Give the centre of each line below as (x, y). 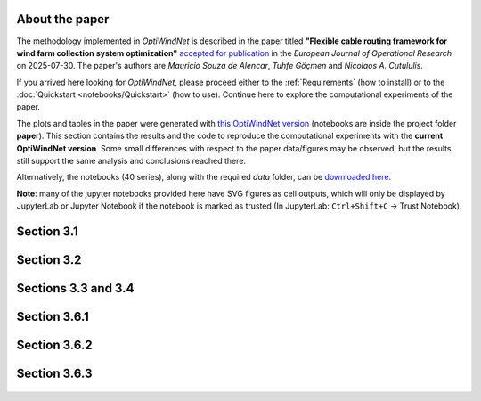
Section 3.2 (49, 260)
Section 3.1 (48, 232)
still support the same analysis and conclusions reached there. (131, 161)
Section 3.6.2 (54, 345)
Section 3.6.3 (54, 374)
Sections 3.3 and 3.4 (75, 288)
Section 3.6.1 (53, 317)
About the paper (63, 19)
